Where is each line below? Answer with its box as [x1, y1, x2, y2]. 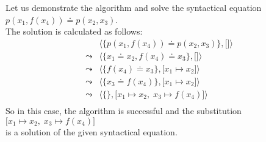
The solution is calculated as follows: [5, 25, 143, 38]
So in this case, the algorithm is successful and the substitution [5, 104, 242, 117]
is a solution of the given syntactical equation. [5, 125, 178, 138]
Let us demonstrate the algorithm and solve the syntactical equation [5, 1, 262, 13]
